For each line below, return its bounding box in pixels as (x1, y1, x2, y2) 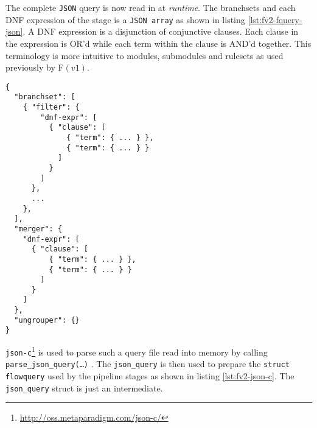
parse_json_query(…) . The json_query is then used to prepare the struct (5, 357, 290, 370)
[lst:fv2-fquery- (248, 13, 302, 26)
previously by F (5, 61, 64, 74)
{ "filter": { (23, 103, 80, 111)
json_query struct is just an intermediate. (5, 381, 163, 394)
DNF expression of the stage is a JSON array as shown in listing (5, 13, 245, 26)
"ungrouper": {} (14, 315, 80, 325)
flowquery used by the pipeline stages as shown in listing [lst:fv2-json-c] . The (5, 370, 294, 382)
